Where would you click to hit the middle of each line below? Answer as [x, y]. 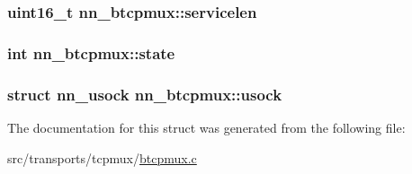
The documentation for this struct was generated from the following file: [206, 127]
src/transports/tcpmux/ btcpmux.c [102, 157]
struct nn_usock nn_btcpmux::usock [145, 94]
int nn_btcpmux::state [91, 52]
